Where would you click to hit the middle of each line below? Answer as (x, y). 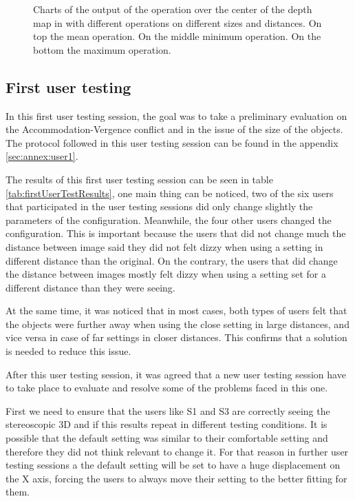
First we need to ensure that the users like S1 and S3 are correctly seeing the (168, 410)
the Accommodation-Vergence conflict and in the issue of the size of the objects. (174, 129)
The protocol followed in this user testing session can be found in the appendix (172, 142)
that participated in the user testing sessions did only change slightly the (159, 206)
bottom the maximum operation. (102, 49)
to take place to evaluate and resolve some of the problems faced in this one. (167, 388)
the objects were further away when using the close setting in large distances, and (177, 324)
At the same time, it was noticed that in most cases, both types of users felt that (176, 310)
